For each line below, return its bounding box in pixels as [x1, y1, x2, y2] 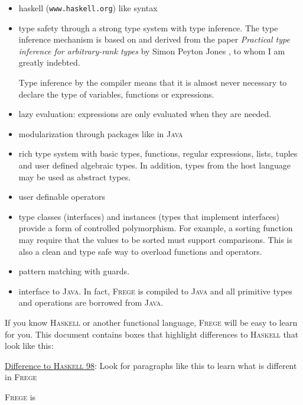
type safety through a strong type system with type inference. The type [18, 21, 278, 34]
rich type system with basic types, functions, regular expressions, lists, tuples [18, 147, 298, 160]
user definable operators [18, 190, 105, 203]
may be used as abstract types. [18, 170, 131, 183]
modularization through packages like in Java [18, 127, 183, 140]
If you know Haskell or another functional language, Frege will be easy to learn [5, 316, 298, 328]
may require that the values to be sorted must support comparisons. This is [18, 233, 292, 245]
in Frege [5, 371, 37, 383]
